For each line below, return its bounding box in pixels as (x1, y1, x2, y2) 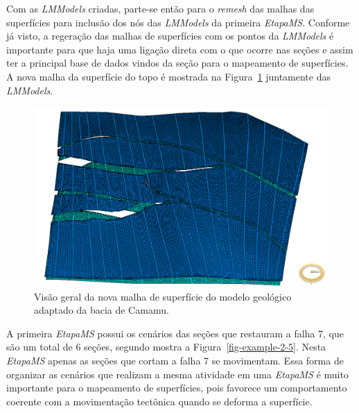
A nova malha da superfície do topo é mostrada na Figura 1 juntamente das (6, 69, 331, 83)
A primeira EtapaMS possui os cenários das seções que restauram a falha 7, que (6, 326, 344, 340)
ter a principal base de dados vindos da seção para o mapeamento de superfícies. (6, 56, 349, 70)
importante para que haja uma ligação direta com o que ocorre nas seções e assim (6, 42, 353, 56)
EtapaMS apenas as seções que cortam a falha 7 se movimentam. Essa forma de (6, 353, 344, 367)
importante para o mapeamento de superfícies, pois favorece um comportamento (6, 380, 347, 395)
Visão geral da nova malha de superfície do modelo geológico (34, 289, 292, 303)
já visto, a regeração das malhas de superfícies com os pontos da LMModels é (6, 28, 334, 43)
